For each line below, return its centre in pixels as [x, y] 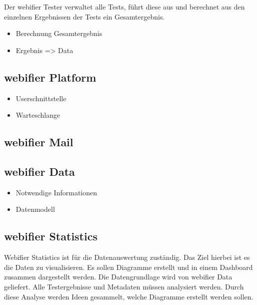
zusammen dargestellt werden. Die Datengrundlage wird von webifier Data [118, 277]
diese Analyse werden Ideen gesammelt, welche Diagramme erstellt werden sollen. [129, 296]
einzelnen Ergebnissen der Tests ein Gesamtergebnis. [84, 16]
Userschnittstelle [41, 98]
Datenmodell [35, 209]
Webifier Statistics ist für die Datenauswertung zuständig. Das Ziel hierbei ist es [127, 257]
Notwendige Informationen [56, 192]
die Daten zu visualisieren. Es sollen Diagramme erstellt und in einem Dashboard [128, 267]
